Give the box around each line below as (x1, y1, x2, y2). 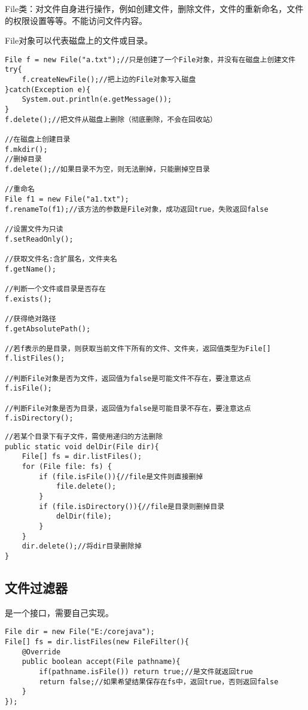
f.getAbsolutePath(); (5, 324, 91, 333)
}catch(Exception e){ (5, 85, 91, 94)
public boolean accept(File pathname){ (22, 657, 181, 666)
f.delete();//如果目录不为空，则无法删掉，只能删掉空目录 (5, 165, 210, 173)
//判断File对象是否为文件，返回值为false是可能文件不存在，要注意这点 (5, 374, 251, 383)
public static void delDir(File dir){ (5, 442, 159, 451)
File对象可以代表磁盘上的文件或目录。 (5, 34, 153, 47)
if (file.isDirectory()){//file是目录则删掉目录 (39, 502, 225, 511)
